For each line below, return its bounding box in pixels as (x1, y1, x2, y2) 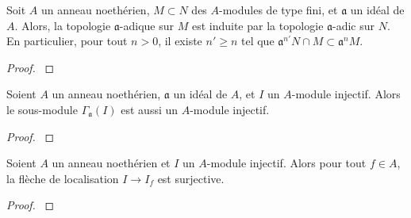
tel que (240, 33, 275, 49)
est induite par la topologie (191, 17, 324, 33)
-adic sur (332, 17, 375, 33)
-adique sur (119, 17, 175, 33)
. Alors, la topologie (14, 17, 111, 33)
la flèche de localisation (6, 170, 119, 186)
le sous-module (6, 101, 78, 117)
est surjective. (157, 170, 225, 186)
